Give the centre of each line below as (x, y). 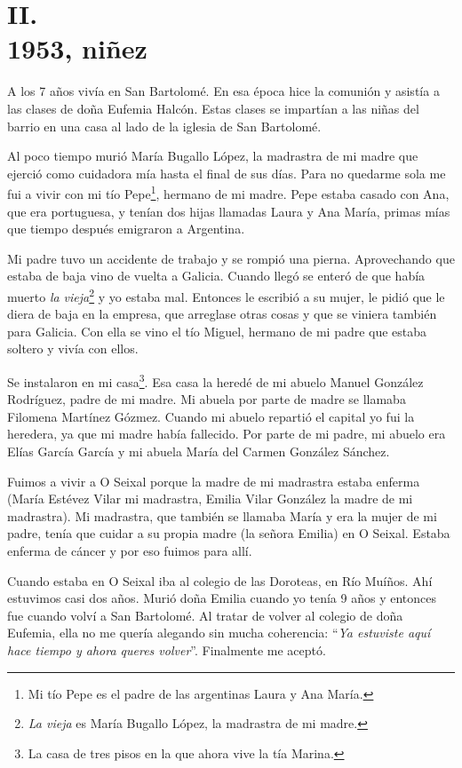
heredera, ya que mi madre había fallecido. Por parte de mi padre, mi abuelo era (227, 434)
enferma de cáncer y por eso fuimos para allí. (130, 550)
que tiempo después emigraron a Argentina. (126, 229)
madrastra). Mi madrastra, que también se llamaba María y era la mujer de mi (222, 515)
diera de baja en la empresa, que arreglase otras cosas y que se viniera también (222, 314)
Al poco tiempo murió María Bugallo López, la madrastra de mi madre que (213, 156)
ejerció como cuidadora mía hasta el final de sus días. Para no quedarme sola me (227, 173)
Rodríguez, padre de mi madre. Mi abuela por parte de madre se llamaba (207, 399)
